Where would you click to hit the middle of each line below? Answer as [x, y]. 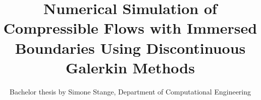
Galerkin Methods [130, 67]
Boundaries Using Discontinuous [130, 47]
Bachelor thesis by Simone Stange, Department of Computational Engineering [130, 91]
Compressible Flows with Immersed [130, 28]
